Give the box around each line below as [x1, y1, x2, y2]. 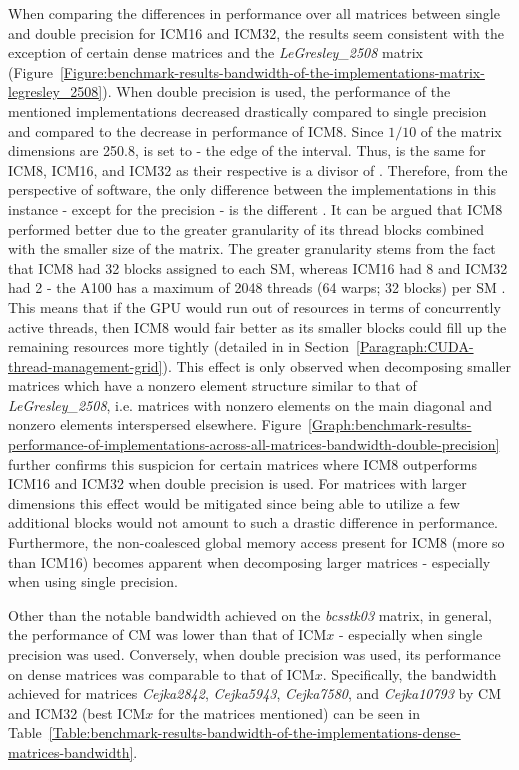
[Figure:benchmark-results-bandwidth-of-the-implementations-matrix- [59, 61, 485, 82]
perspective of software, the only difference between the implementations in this [8, 179, 497, 200]
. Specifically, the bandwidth [322, 663, 497, 684]
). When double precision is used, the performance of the [102, 81, 451, 102]
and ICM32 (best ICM [8, 702, 146, 723]
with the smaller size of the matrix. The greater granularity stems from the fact [8, 238, 496, 259]
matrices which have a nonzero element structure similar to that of [8, 375, 417, 396]
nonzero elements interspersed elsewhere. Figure [8, 414, 302, 435]
